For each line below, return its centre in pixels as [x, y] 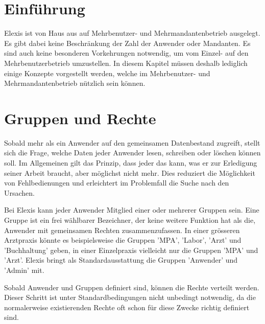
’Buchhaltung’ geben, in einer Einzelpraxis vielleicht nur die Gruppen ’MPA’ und [131, 250]
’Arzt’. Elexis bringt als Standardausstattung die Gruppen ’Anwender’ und [121, 260]
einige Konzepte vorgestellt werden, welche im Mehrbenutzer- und [107, 73]
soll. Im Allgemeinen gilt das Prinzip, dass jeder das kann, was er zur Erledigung [131, 163]
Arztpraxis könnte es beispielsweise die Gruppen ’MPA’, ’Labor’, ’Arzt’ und [123, 240]
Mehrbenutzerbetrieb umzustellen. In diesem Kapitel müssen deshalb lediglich [126, 63]
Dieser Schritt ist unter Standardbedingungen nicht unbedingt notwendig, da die [130, 297]
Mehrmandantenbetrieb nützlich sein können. [75, 83]
